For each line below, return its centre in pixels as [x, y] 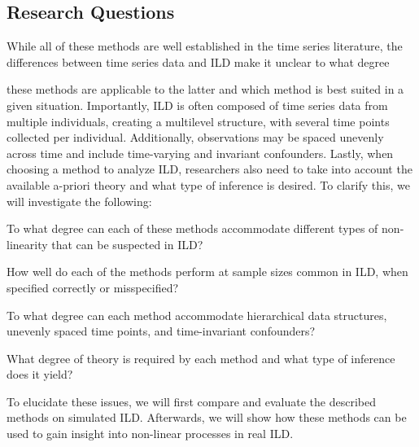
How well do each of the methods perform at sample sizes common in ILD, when [207, 272]
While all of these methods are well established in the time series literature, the [205, 46]
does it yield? [40, 374]
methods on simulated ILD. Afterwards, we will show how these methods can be [207, 417]
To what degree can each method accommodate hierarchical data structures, [197, 315]
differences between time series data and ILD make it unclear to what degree [198, 61]
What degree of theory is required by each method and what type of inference [201, 358]
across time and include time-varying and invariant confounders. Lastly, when [200, 153]
